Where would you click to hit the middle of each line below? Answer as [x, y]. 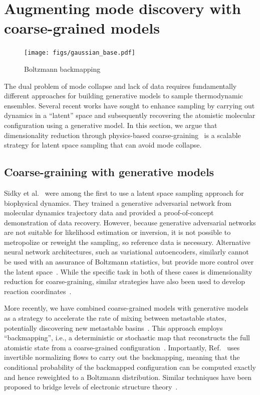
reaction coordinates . [38, 291]
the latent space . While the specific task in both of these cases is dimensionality [128, 271]
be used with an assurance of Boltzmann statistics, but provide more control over [129, 262]
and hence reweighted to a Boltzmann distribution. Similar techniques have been [128, 377]
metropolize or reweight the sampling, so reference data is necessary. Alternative [127, 242]
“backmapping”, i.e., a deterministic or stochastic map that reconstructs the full [127, 338]
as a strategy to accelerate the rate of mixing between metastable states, [115, 318]
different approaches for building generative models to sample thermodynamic [123, 96]
